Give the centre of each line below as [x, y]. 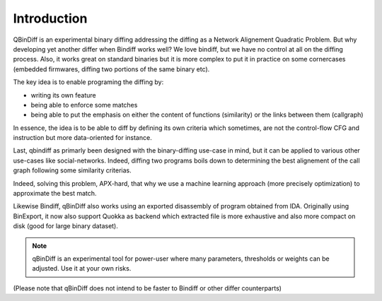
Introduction [50, 18]
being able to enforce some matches [84, 105]
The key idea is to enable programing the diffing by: [88, 82]
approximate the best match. [55, 194]
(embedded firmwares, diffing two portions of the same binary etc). [111, 69]
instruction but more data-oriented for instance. [82, 138]
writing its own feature [63, 95]
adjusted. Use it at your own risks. [82, 268]
